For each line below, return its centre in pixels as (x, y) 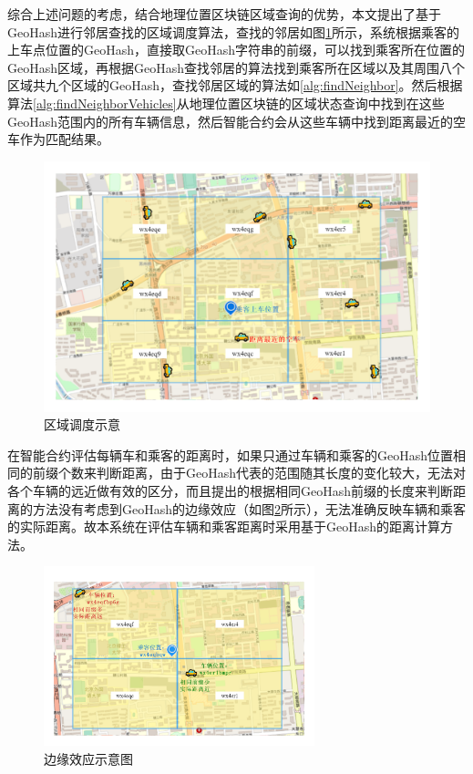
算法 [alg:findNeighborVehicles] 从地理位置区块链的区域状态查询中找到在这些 (226, 103)
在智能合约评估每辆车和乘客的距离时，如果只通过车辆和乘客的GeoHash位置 (231, 454)
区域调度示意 (82, 424)
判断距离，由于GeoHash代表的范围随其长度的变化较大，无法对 (281, 473)
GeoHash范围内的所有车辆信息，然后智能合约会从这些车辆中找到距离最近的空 (237, 121)
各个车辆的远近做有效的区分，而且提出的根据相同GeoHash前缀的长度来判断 (231, 491)
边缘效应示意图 (88, 758)
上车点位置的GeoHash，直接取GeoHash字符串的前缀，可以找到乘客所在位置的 (236, 50)
